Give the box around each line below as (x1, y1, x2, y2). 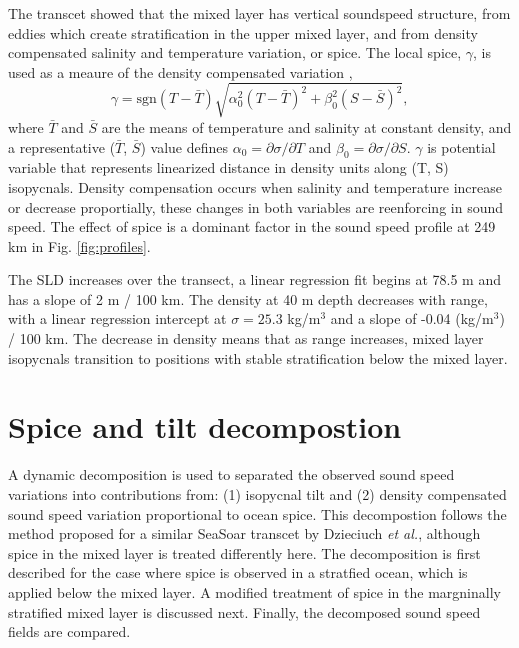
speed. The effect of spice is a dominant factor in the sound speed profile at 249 (8, 216, 496, 237)
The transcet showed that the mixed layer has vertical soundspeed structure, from (8, 3, 511, 23)
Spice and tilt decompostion (8, 406, 402, 447)
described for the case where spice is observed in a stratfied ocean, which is (8, 562, 468, 583)
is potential (427, 136, 496, 157)
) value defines (140, 136, 229, 157)
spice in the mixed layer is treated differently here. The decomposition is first (8, 542, 481, 563)
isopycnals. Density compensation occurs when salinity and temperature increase (8, 176, 502, 197)
